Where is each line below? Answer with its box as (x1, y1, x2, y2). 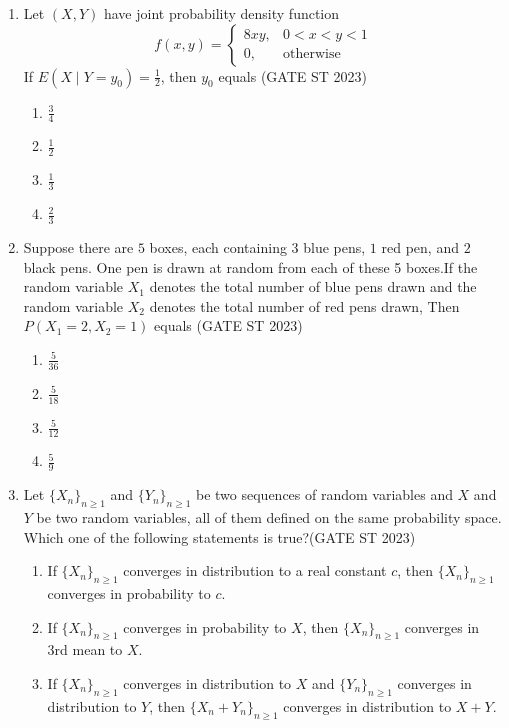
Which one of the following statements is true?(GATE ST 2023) (23, 526, 416, 547)
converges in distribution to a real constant (123, 560, 387, 581)
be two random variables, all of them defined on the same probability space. (36, 506, 502, 527)
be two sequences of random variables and (195, 484, 453, 505)
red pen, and (381, 236, 459, 257)
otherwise (283, 47, 341, 62)
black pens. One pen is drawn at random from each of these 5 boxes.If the (23, 256, 478, 277)
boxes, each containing (149, 236, 287, 257)
